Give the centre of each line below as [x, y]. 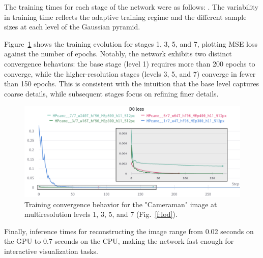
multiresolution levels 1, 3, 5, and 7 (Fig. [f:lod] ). [101, 214]
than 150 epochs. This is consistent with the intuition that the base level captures [132, 84]
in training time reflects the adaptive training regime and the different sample [125, 17]
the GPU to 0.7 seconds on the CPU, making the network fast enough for [119, 241]
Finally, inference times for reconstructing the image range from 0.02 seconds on [129, 231]
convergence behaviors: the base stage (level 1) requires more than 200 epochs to [130, 63]
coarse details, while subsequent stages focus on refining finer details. [111, 93]
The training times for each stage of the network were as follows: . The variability [131, 7]
